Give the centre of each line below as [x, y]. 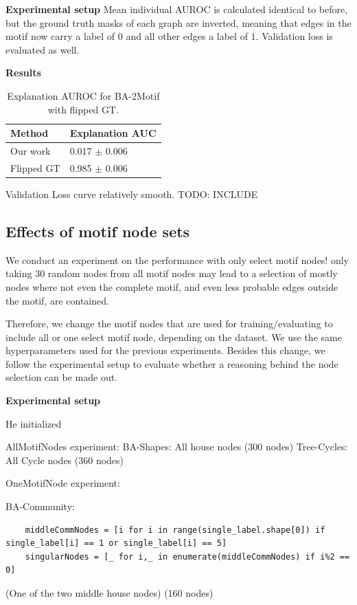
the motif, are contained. [57, 300]
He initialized [34, 423]
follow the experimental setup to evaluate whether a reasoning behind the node [172, 363]
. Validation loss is [294, 36]
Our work [31, 151]
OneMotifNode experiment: [63, 483]
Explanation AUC [113, 133]
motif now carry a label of [60, 36]
